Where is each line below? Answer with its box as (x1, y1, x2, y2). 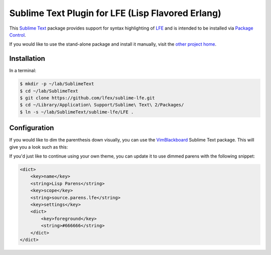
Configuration (9, 123, 54, 133)
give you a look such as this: (9, 144, 68, 150)
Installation (9, 54, 45, 63)
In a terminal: (9, 68, 37, 74)
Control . (9, 32, 26, 38)
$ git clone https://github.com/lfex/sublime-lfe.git (20, 95, 155, 100)
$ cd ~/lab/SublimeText (20, 88, 79, 94)
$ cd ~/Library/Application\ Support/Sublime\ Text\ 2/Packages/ (20, 102, 184, 108)
